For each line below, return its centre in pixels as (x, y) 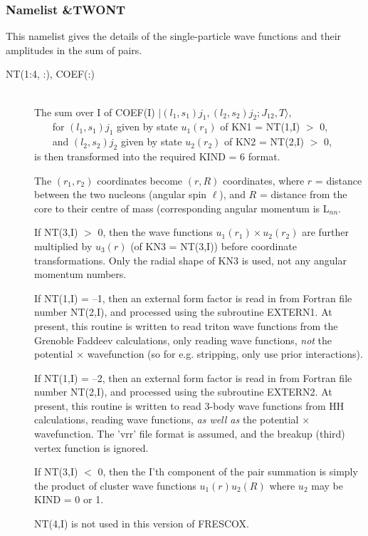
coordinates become (140, 180)
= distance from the (303, 194)
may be (327, 485)
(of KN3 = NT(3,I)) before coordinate (214, 246)
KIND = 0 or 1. (69, 499)
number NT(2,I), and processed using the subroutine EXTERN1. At (183, 312)
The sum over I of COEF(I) (95, 112)
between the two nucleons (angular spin (121, 194)
